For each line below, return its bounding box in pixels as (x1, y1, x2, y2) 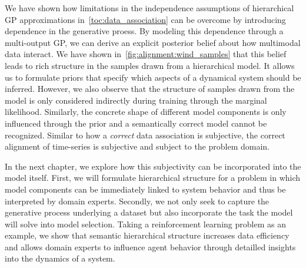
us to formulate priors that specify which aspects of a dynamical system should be (5, 71, 301, 83)
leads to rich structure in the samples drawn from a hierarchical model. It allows (5, 59, 295, 71)
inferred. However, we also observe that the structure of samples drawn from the (5, 82, 295, 95)
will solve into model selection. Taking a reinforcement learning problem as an (5, 217, 286, 230)
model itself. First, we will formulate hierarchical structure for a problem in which (5, 171, 301, 184)
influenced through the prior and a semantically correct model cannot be (5, 117, 267, 129)
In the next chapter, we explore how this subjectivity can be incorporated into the (5, 160, 301, 172)
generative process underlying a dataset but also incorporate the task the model (5, 206, 293, 219)
